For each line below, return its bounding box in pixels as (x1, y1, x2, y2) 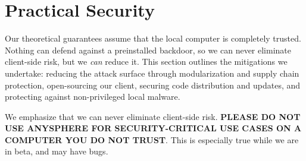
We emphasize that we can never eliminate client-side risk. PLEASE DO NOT (5, 110, 301, 122)
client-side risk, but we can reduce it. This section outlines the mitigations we (5, 55, 288, 68)
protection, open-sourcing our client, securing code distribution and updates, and (5, 78, 301, 91)
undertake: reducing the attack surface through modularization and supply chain (5, 67, 299, 79)
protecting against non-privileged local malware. (5, 90, 180, 103)
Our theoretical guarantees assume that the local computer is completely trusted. (5, 32, 301, 45)
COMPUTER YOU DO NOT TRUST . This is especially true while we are (5, 133, 299, 146)
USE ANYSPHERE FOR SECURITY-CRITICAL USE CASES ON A (5, 122, 302, 134)
